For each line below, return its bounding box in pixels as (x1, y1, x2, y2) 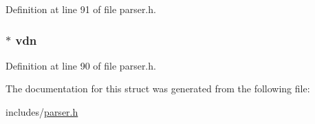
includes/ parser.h (6, 105, 78, 118)
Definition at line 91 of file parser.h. (6, 2, 156, 16)
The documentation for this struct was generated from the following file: (6, 81, 310, 96)
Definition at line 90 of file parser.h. (6, 58, 156, 72)
